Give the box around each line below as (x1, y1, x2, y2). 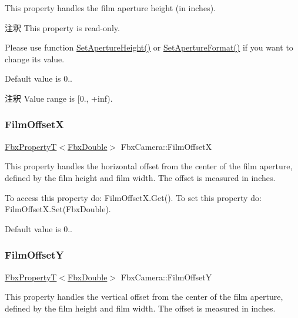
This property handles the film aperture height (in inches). (5, 2, 216, 14)
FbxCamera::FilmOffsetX (120, 140, 212, 152)
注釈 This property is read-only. (5, 21, 120, 34)
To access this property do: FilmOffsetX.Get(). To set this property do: (5, 191, 262, 203)
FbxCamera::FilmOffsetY (120, 270, 212, 283)
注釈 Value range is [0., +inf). (5, 92, 113, 104)
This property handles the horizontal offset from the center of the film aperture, (5, 160, 293, 172)
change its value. (5, 52, 65, 65)
